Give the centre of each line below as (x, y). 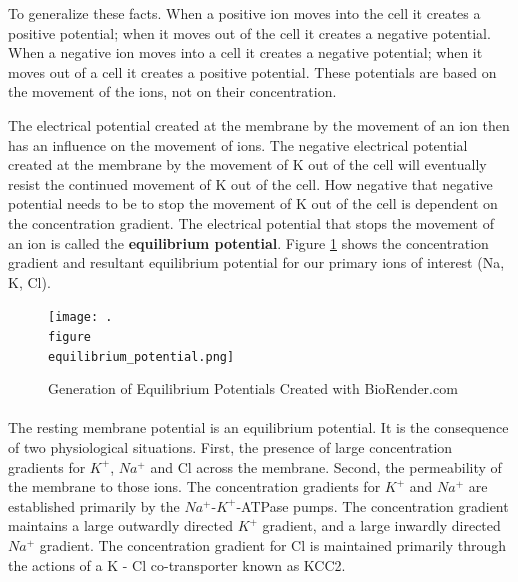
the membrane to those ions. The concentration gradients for (194, 486)
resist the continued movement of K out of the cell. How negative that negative (250, 183)
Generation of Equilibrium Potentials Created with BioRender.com (253, 388)
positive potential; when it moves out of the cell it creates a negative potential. (249, 32)
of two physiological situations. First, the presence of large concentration (230, 447)
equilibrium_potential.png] (141, 356)
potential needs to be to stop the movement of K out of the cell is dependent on (253, 203)
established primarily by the (94, 505)
